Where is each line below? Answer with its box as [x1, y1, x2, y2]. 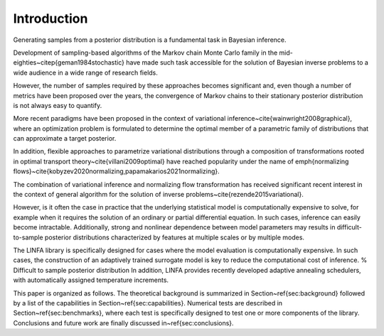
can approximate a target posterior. [13, 134, 117, 143]
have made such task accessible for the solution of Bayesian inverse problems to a [125, 58, 369, 67]
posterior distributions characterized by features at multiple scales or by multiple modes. [44, 233, 305, 242]
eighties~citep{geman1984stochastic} [13, 58, 124, 67]
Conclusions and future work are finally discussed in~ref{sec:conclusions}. [13, 318, 234, 327]
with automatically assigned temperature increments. [13, 276, 169, 284]
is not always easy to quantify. [13, 101, 102, 109]
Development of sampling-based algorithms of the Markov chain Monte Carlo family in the [13, 48, 278, 57]
